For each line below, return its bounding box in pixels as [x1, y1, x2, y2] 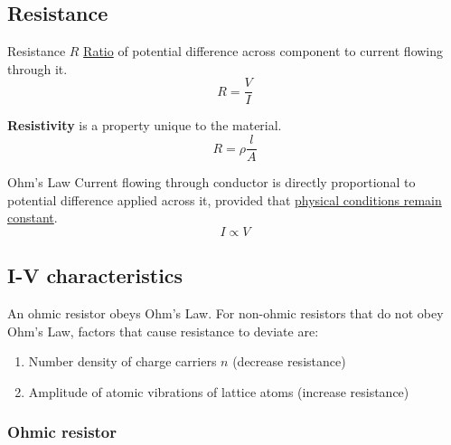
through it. [7, 59, 68, 78]
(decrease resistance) [232, 352, 346, 371]
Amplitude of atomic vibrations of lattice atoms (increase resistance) [28, 382, 409, 401]
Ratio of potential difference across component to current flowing [83, 42, 444, 61]
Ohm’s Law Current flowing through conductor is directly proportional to [7, 173, 416, 192]
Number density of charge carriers [28, 352, 217, 371]
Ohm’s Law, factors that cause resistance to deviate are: [7, 321, 319, 340]
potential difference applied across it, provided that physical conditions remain [7, 190, 442, 209]
